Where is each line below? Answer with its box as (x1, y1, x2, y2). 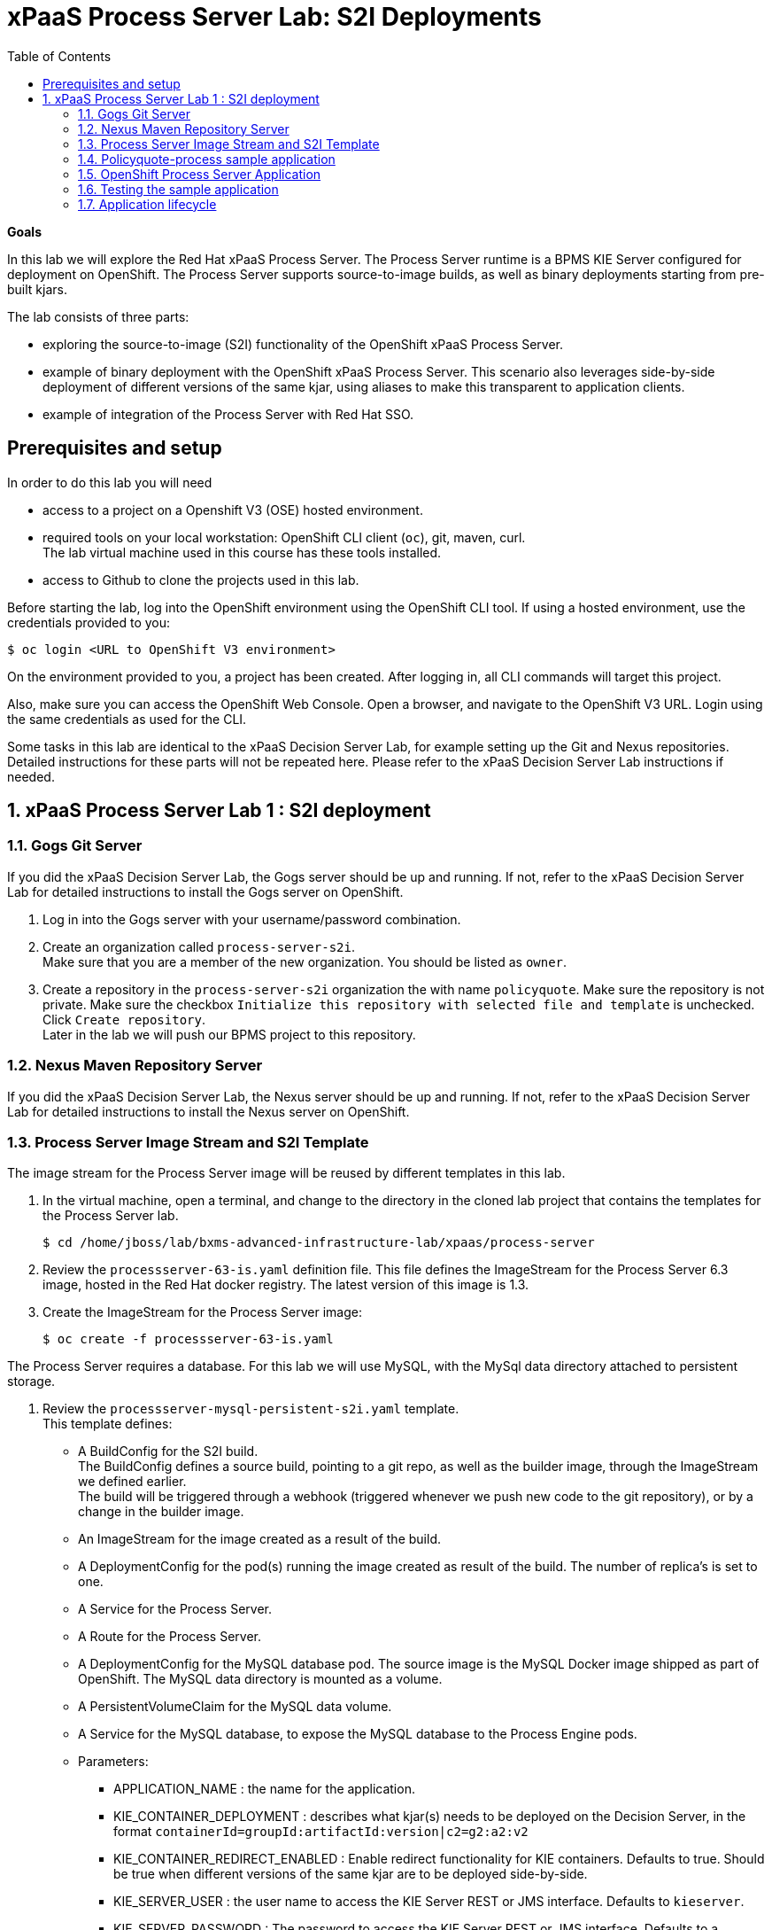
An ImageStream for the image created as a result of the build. (78, 1531, 441, 1547)
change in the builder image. (78, 1504, 244, 1520)
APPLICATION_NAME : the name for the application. (113, 1781, 415, 1797)
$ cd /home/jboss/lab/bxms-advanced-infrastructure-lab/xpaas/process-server (42, 1235, 595, 1250)
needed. (7, 768, 55, 784)
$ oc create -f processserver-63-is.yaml (42, 1332, 334, 1347)
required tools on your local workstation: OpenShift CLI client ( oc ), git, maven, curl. (42, 529, 526, 545)
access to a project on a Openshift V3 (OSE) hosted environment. (42, 502, 423, 518)
